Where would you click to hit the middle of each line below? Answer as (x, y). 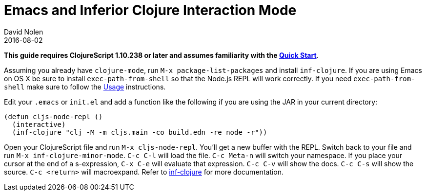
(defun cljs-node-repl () (53, 116)
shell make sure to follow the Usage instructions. (85, 87)
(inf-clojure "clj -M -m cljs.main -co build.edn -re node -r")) (140, 132)
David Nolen (24, 32)
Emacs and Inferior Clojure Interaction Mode (150, 10)
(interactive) (39, 124)
